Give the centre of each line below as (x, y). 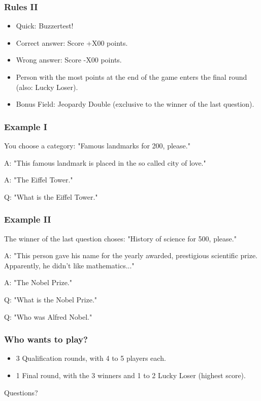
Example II (28, 219)
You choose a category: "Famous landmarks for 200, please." (97, 145)
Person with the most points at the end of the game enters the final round (132, 77)
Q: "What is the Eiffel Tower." (51, 196)
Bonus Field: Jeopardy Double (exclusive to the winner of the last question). (135, 104)
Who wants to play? (46, 339)
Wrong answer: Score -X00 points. (69, 60)
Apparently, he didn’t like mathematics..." (69, 265)
